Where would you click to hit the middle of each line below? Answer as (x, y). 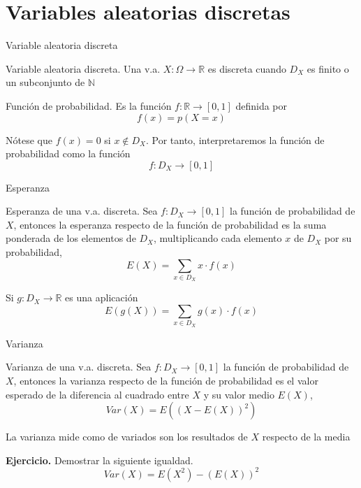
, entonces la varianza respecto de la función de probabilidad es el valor (166, 380)
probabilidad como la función (68, 153)
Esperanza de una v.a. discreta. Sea (82, 211)
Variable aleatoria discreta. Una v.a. (83, 68)
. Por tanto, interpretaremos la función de (235, 139)
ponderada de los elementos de (71, 238)
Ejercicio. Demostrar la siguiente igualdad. (100, 460)
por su (338, 238)
